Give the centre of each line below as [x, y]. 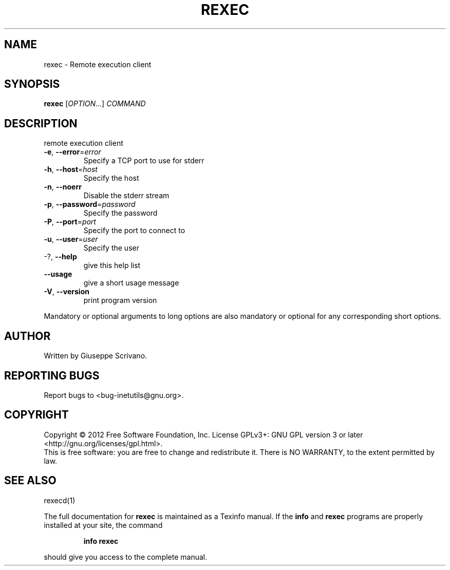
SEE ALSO [30, 481]
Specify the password [120, 213]
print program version [120, 300]
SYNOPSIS [32, 84]
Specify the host [111, 178]
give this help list [112, 265]
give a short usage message [131, 283]
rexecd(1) [60, 500]
